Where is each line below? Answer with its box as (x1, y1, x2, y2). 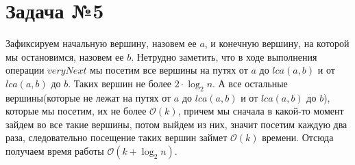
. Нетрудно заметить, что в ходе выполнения (131, 49, 317, 63)
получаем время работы (5, 144, 104, 158)
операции (5, 63, 45, 77)
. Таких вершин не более (68, 76, 172, 90)
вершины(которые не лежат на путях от (5, 90, 171, 104)
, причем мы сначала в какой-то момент (177, 104, 344, 118)
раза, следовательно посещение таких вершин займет (5, 130, 228, 145)
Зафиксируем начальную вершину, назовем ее (5, 36, 197, 50)
